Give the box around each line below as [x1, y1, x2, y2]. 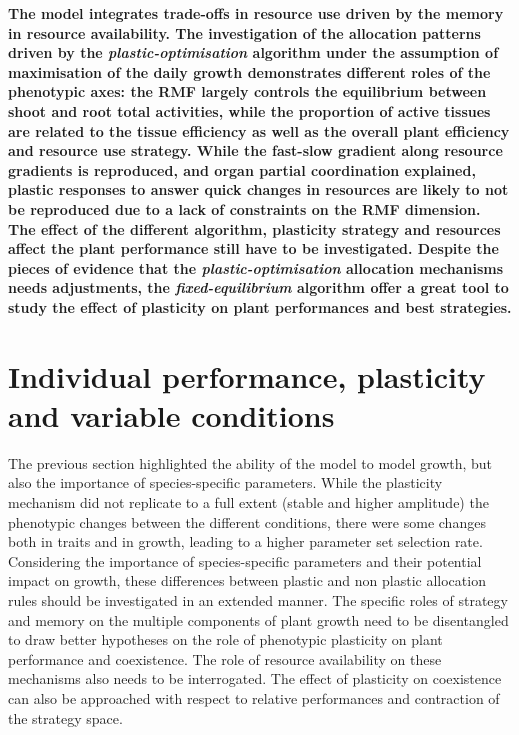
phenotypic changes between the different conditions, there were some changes [8, 511, 486, 532]
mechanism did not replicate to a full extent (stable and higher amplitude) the [8, 492, 489, 512]
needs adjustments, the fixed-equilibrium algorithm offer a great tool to [8, 277, 509, 298]
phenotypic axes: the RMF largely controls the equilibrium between [8, 81, 487, 102]
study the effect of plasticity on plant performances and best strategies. [8, 296, 512, 317]
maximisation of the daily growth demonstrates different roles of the [8, 61, 491, 82]
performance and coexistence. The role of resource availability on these [8, 648, 442, 669]
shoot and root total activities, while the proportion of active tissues [8, 100, 491, 121]
